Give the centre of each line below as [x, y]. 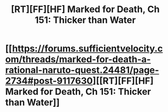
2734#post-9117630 [49, 81]
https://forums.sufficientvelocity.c [88, 49]
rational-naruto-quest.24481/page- [82, 70]
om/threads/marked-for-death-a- [78, 60]
